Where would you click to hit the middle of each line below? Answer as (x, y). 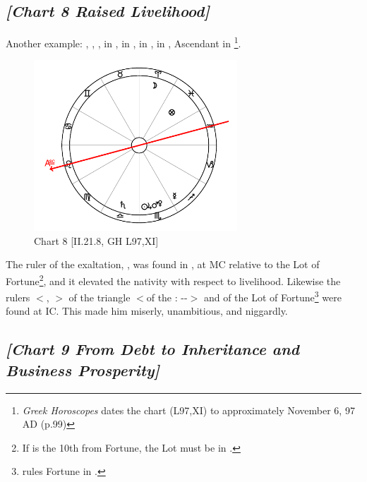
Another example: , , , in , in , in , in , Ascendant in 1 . (124, 42)
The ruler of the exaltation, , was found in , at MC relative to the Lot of (163, 264)
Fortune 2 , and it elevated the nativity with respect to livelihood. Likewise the (173, 279)
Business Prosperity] (83, 369)
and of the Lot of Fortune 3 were (272, 296)
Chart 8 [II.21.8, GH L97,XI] (96, 240)
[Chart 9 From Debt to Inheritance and (153, 349)
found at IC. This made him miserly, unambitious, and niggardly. (147, 311)
